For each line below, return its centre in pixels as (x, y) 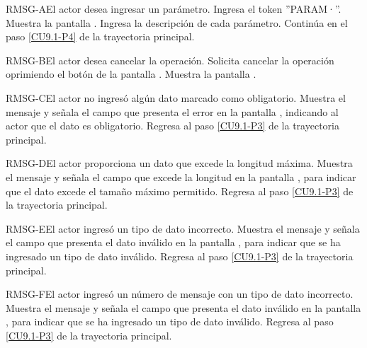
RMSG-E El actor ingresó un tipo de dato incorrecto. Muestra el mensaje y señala (183, 228)
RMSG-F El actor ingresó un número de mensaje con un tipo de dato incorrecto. (180, 294)
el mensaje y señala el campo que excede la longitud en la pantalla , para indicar (181, 176)
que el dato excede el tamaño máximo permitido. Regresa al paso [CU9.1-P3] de (180, 191)
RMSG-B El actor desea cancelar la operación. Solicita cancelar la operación (170, 60)
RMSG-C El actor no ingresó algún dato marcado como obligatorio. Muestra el (176, 97)
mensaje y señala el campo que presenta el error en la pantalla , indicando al (172, 111)
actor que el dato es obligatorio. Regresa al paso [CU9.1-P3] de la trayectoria (173, 126)
